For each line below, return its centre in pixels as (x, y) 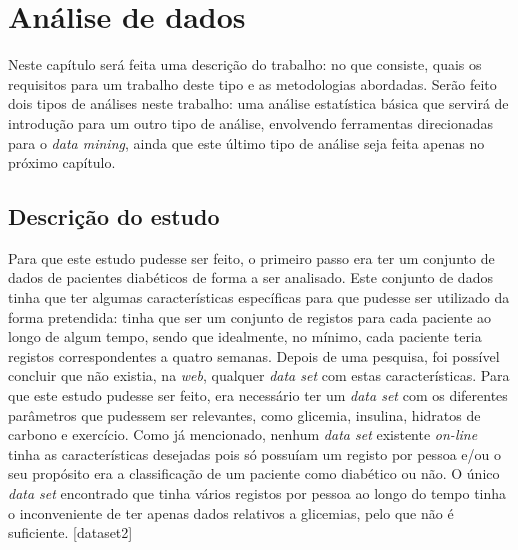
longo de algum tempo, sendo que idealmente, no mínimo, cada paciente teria (245, 336)
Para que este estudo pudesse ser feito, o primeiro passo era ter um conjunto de (251, 257)
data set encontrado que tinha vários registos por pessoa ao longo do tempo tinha (257, 493)
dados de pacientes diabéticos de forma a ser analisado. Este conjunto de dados (250, 277)
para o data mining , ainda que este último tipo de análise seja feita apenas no (246, 142)
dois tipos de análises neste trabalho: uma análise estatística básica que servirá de (258, 103)
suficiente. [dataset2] (70, 532)
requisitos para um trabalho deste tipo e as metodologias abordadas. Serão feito (252, 83)
